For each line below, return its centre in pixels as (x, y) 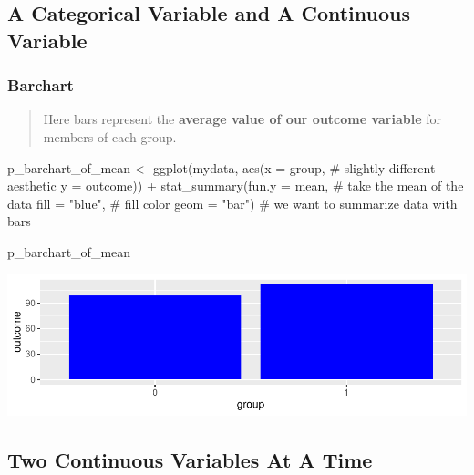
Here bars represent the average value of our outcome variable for (242, 119)
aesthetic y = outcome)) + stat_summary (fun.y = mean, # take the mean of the (236, 186)
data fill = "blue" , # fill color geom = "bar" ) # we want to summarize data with (232, 203)
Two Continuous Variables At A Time (190, 459)
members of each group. (110, 136)
